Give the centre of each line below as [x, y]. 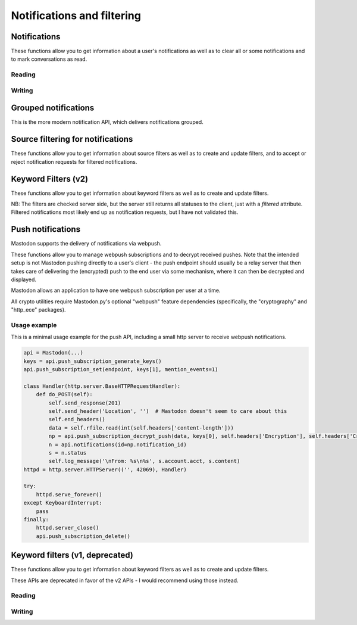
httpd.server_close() [68, 528]
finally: [36, 520]
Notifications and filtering [76, 15]
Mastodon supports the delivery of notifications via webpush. [86, 244]
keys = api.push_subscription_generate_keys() [93, 361]
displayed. [24, 279]
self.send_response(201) [85, 403]
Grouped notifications [53, 108]
